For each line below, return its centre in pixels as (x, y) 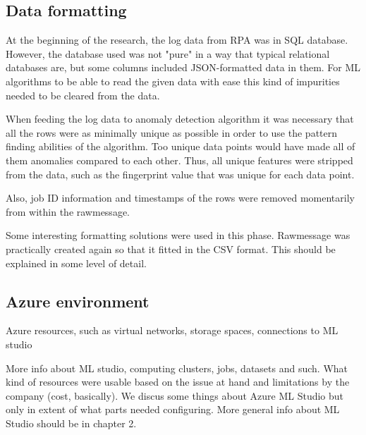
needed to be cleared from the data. (83, 95)
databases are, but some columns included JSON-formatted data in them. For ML (183, 67)
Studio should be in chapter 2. (71, 423)
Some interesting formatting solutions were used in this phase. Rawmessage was (178, 235)
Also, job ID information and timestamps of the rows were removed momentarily (180, 198)
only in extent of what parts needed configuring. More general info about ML (173, 409)
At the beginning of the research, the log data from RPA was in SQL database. (177, 40)
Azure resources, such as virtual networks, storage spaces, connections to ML (172, 330)
